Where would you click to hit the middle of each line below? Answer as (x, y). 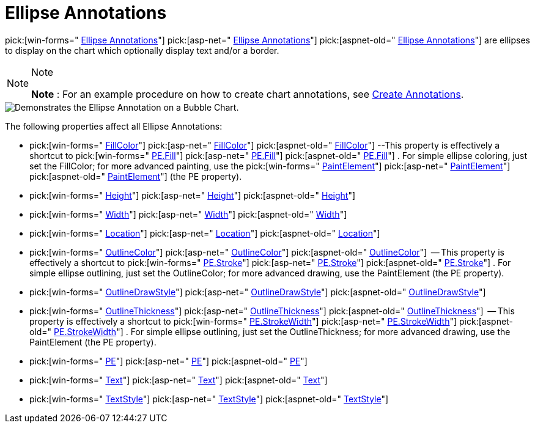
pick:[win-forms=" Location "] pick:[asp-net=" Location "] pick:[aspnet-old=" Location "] (205, 233)
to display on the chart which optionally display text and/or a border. (142, 50)
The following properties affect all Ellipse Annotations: (114, 126)
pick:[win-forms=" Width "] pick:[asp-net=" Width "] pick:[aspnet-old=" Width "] (188, 214)
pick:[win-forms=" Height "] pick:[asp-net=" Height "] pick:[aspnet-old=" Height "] (193, 195)
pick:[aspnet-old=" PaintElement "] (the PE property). (136, 176)
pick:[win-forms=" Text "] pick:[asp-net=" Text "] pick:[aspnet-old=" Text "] (179, 380)
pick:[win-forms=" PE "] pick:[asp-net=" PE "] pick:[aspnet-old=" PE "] (168, 361)
